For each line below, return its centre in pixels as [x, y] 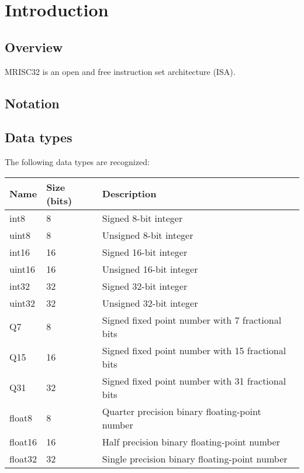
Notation [32, 103]
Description [129, 194]
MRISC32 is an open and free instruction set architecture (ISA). [120, 71]
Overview [34, 47]
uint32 [23, 303]
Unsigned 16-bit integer [150, 269]
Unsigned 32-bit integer [150, 303]
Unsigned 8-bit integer [148, 235]
